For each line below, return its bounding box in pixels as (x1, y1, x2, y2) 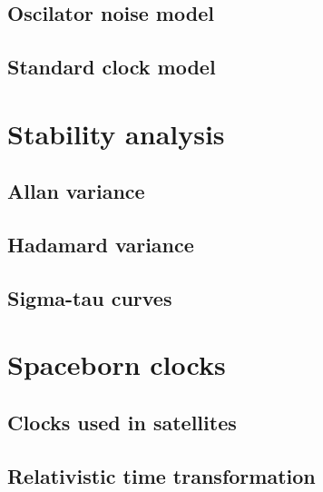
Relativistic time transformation (7, 461, 316, 489)
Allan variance (7, 177, 145, 205)
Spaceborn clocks (7, 346, 226, 383)
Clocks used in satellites (7, 408, 237, 437)
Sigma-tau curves (7, 283, 172, 311)
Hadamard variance (7, 231, 194, 259)
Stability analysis (7, 114, 225, 152)
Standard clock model (7, 53, 216, 81)
